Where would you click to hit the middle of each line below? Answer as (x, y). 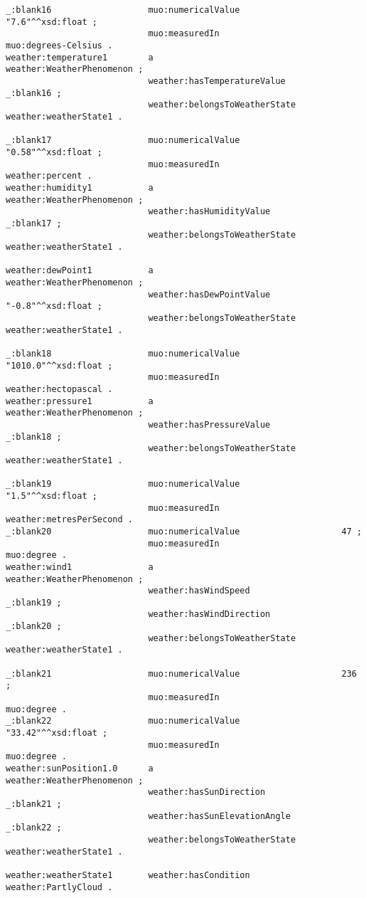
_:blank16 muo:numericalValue (123, 10)
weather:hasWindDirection (209, 614)
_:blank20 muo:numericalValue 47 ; (184, 531)
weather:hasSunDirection (207, 792)
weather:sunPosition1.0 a (80, 768)
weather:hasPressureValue (209, 424)
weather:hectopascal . (59, 389)
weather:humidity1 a (80, 187)
